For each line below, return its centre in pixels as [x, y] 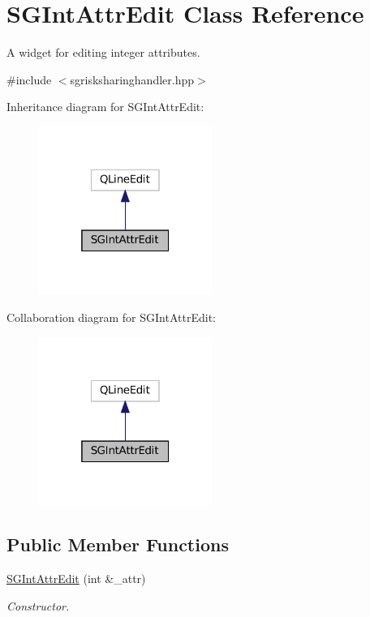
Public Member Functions [118, 544]
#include [29, 79]
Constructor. [38, 605]
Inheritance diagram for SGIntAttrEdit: [105, 107]
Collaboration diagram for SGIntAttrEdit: [111, 317]
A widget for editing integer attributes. [103, 52]
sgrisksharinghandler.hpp [132, 79]
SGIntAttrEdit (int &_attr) [76, 578]
